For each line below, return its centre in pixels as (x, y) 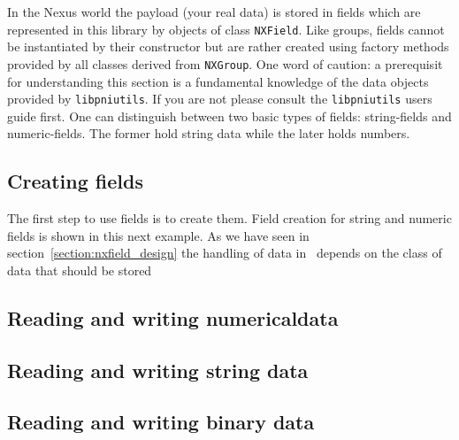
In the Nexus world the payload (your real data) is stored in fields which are (214, 12)
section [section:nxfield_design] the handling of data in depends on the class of (225, 253)
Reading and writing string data (158, 370)
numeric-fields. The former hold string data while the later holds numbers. (209, 133)
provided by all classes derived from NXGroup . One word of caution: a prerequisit (225, 63)
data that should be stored (80, 270)
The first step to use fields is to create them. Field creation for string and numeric (229, 218)
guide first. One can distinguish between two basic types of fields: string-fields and (229, 116)
